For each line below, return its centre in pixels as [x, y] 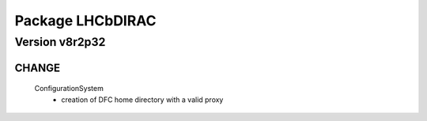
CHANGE [38, 68]
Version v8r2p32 [60, 42]
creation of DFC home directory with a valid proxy [142, 100]
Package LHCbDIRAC [86, 21]
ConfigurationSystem [69, 89]
